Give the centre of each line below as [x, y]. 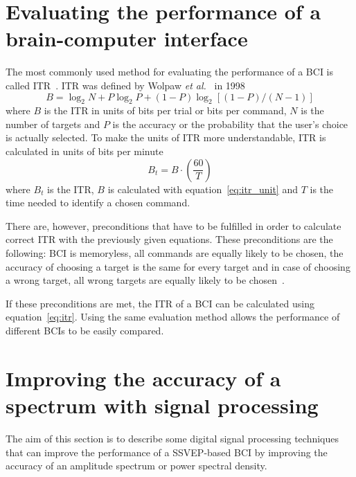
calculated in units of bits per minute [84, 151]
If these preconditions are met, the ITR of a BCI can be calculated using [160, 303]
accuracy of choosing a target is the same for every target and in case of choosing [178, 266]
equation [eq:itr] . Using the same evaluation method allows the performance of [173, 317]
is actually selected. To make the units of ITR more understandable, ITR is [166, 137]
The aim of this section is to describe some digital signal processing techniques [172, 438]
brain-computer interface [127, 38]
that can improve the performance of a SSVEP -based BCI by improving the [167, 452]
